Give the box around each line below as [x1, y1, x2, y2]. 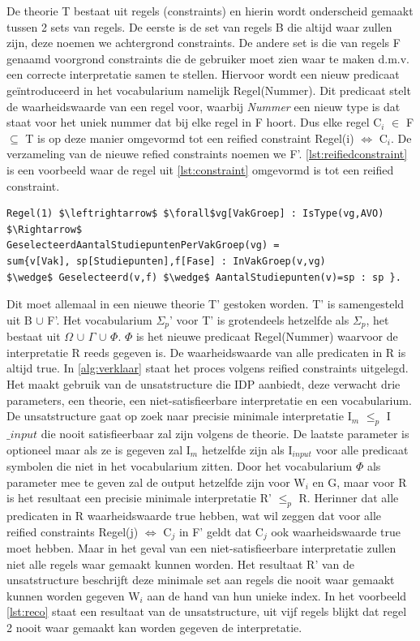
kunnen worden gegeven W [6, 587, 140, 604]
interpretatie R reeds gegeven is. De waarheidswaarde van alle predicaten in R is [6, 343, 406, 360]
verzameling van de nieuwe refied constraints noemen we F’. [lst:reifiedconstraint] [6, 145, 408, 162]
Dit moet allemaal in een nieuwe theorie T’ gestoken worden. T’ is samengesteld [6, 295, 405, 312]
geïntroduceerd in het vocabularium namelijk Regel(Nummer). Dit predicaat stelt [6, 81, 411, 98]
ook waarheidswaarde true [271, 523, 401, 540]
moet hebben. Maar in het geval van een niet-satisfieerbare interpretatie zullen [6, 539, 396, 556]
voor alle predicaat [315, 441, 409, 458]
